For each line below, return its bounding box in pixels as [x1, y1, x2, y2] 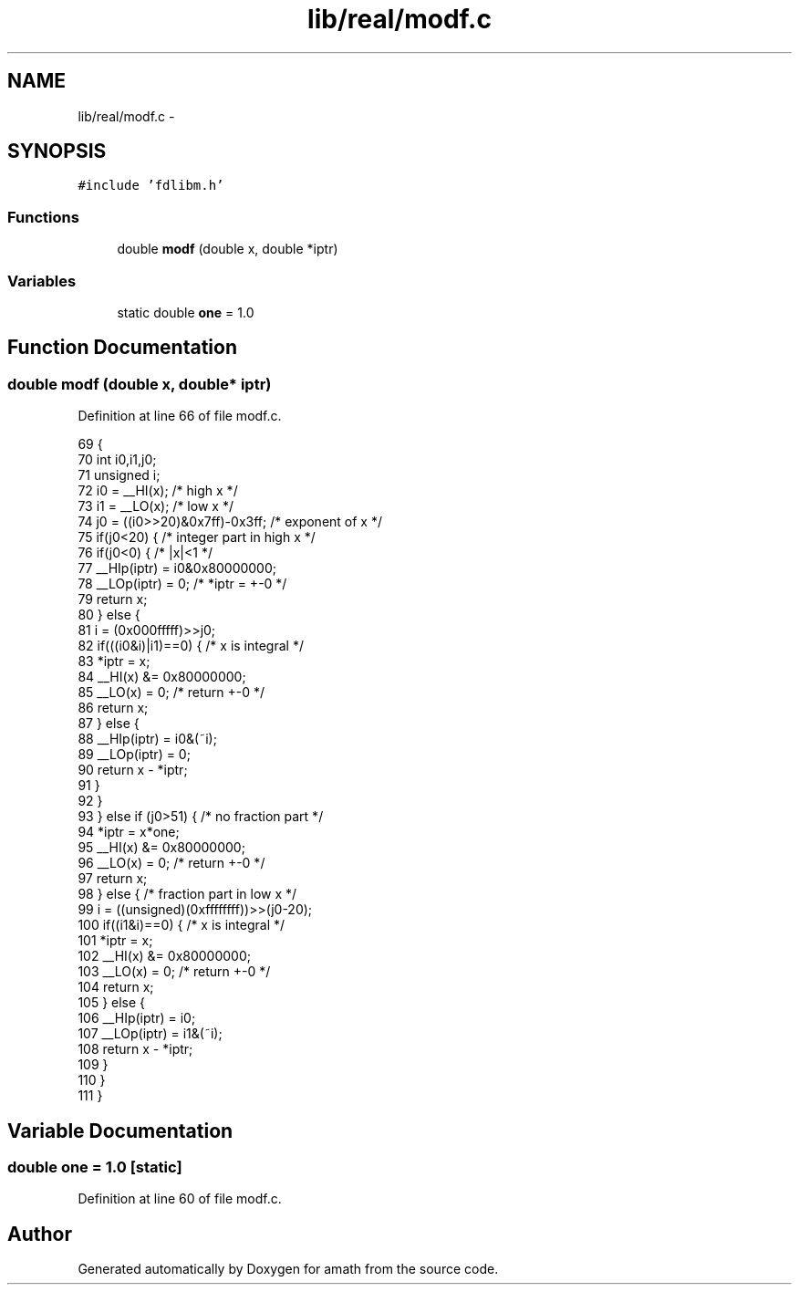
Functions [7, 207, 79, 226]
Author [7, 1222, 72, 1245]
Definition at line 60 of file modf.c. [78, 1191, 282, 1207]
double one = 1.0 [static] [7, 1158, 182, 1176]
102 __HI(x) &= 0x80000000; [78, 948, 251, 964]
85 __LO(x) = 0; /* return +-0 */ [78, 684, 265, 701]
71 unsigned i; [78, 467, 161, 484]
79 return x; [78, 591, 148, 608]
